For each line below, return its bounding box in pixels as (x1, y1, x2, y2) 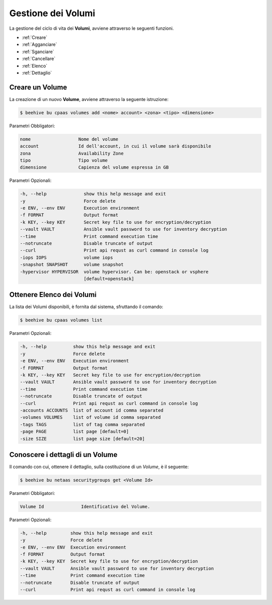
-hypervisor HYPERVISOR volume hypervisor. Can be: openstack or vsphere (20, 269, 209, 275)
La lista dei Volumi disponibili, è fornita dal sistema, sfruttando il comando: (9, 304, 164, 310)
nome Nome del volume (20, 136, 118, 142)
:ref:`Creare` (22, 34, 48, 40)
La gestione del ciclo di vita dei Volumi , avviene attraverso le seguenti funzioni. (9, 25, 174, 31)
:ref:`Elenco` (22, 63, 48, 69)
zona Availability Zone (20, 150, 124, 156)
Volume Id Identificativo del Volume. (20, 503, 151, 510)
